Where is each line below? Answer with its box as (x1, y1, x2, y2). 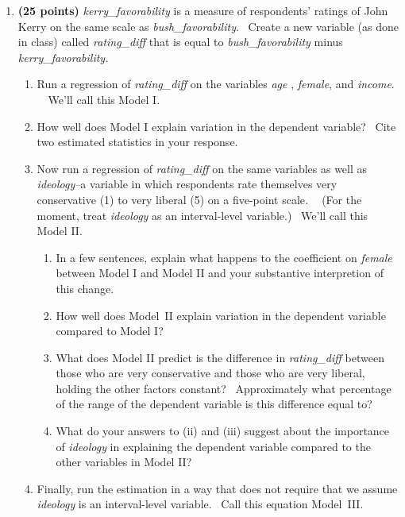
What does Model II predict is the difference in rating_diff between (56, 349, 384, 365)
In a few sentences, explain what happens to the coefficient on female (56, 249, 392, 265)
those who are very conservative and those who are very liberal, (56, 365, 365, 381)
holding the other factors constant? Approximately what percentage (56, 380, 391, 396)
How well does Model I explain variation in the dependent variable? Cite (37, 118, 396, 134)
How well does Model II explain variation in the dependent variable (56, 307, 386, 323)
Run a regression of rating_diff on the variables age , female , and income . (37, 75, 395, 92)
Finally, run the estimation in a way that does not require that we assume (37, 480, 398, 496)
